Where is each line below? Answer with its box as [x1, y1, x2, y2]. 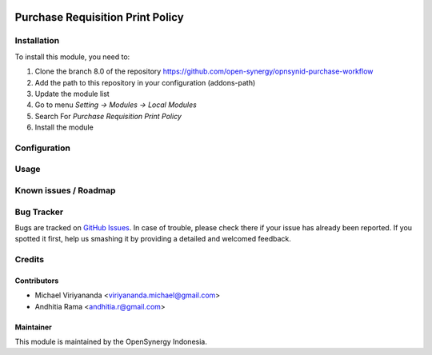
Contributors [14, 276, 59, 285]
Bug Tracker [14, 206, 64, 217]
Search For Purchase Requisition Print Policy [34, 111, 182, 121]
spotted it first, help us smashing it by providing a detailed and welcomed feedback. [14, 234, 291, 244]
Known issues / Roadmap [14, 185, 116, 196]
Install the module [34, 122, 94, 132]
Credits [14, 254, 44, 265]
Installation [14, 35, 60, 46]
